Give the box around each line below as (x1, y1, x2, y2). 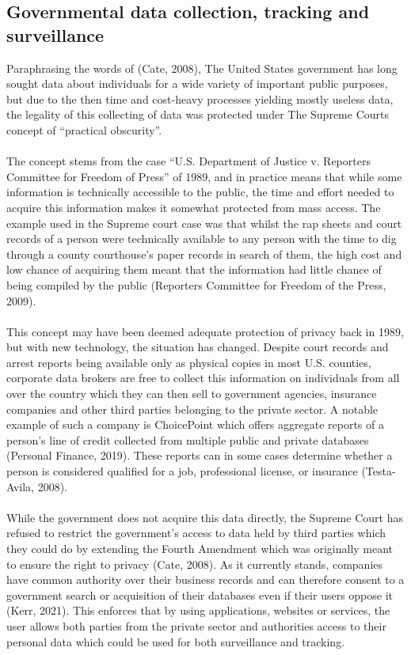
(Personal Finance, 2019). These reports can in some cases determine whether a (6, 447, 393, 464)
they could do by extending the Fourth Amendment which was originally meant (6, 540, 394, 556)
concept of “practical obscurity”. (6, 121, 162, 138)
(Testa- (361, 463, 396, 479)
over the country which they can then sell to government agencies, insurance (6, 385, 377, 402)
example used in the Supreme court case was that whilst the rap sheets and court (6, 214, 402, 231)
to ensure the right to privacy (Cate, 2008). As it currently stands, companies (6, 555, 383, 572)
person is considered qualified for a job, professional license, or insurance (6, 463, 358, 479)
